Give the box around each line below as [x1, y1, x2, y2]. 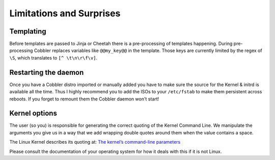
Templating [9, 27, 46, 36]
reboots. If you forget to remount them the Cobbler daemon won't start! [9, 96, 159, 102]
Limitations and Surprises [9, 8, 121, 19]
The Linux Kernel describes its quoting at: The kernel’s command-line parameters [9, 139, 181, 145]
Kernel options [9, 109, 57, 118]
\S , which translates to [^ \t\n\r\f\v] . [9, 55, 98, 61]
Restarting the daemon [9, 68, 84, 76]
